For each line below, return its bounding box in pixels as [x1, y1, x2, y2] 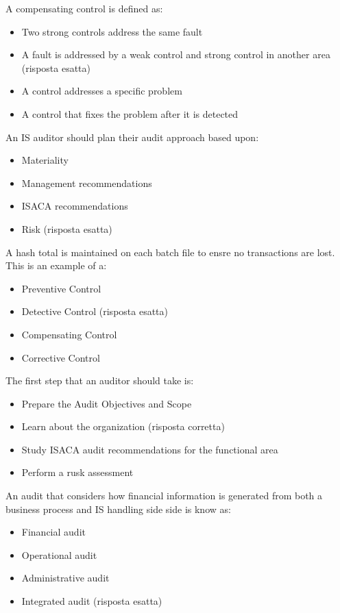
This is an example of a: [5, 258, 107, 273]
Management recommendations [21, 175, 152, 190]
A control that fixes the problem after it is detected [21, 106, 239, 121]
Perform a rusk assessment [21, 465, 134, 479]
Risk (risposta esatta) [21, 221, 112, 236]
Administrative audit [21, 571, 110, 585]
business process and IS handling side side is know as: [5, 501, 231, 516]
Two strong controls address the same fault [21, 24, 203, 38]
